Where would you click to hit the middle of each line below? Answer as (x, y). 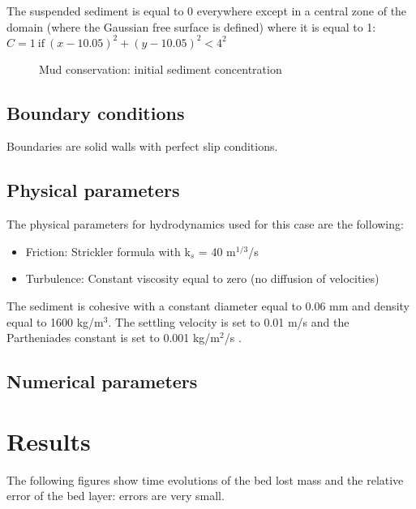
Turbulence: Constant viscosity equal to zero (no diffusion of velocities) (202, 278)
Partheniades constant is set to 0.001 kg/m (114, 338)
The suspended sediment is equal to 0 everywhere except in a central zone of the (207, 11)
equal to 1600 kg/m (55, 321)
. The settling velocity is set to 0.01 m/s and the (229, 321)
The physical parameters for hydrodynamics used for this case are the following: (205, 224)
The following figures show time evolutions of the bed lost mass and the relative (205, 479)
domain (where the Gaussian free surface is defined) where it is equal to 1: (191, 26)
